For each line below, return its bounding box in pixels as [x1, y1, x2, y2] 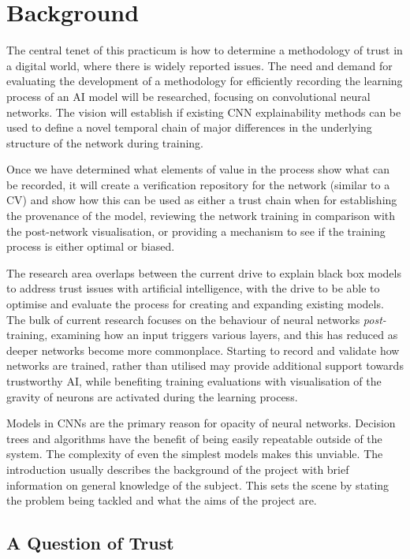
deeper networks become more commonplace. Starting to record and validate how [6, 341, 400, 358]
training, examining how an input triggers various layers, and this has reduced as [6, 326, 398, 343]
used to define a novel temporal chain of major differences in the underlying [6, 119, 372, 136]
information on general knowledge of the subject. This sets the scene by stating [6, 476, 389, 493]
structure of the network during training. [6, 134, 203, 151]
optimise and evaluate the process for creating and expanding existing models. [6, 296, 384, 312]
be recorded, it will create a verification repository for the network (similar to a [6, 176, 390, 192]
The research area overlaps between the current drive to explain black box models [6, 264, 401, 281]
